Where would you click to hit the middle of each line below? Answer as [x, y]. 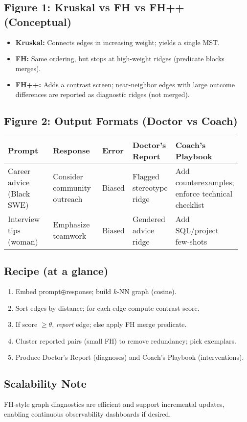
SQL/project [197, 230]
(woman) [23, 241]
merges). [28, 68]
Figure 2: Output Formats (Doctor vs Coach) [121, 120]
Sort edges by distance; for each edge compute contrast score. [107, 308]
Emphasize [71, 224]
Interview [24, 219]
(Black [19, 193]
